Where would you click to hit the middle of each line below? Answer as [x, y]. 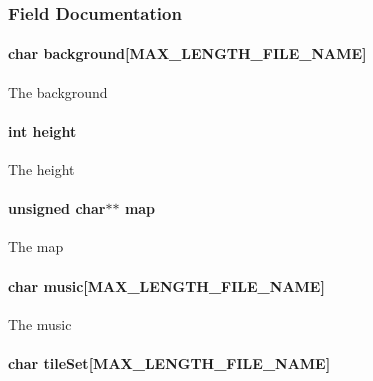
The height [41, 169]
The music [40, 323]
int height [42, 130]
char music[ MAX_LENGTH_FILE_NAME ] [166, 285]
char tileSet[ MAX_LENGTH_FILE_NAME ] [169, 363]
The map [36, 246]
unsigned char [57, 208]
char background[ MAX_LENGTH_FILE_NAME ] [187, 53]
